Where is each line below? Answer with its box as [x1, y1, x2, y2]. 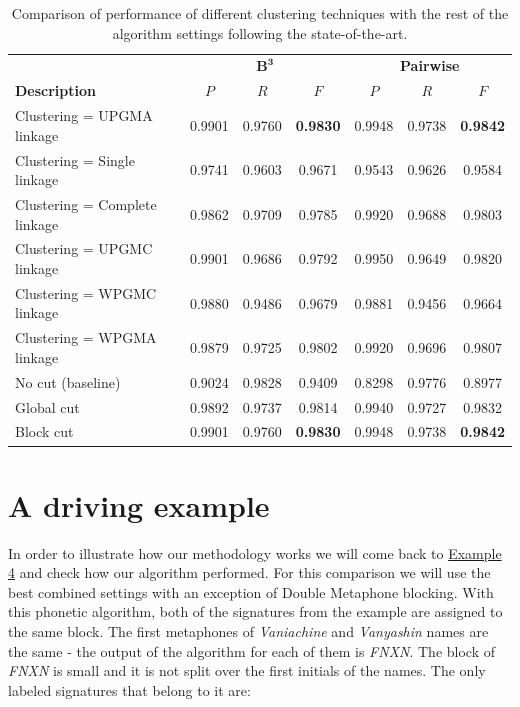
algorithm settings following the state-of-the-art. [112, 22, 408, 43]
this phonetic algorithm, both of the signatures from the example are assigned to [8, 601, 503, 622]
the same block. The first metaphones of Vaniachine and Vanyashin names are [8, 621, 489, 642]
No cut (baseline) [15, 371, 121, 392]
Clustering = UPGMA [15, 105, 153, 126]
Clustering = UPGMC [15, 238, 153, 259]
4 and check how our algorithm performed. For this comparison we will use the [8, 562, 491, 583]
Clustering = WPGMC [15, 282, 157, 303]
